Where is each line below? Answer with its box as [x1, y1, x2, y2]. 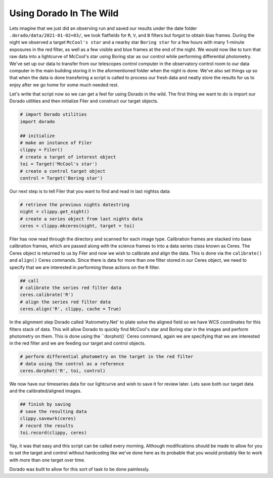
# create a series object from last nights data [20, 216, 143, 222]
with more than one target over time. [9, 457, 85, 463]
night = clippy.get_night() [20, 209, 89, 215]
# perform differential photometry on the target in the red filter [20, 354, 194, 360]
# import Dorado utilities [20, 112, 87, 117]
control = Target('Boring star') [20, 175, 103, 181]
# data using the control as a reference [20, 361, 124, 366]
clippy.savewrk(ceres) [20, 416, 76, 421]
